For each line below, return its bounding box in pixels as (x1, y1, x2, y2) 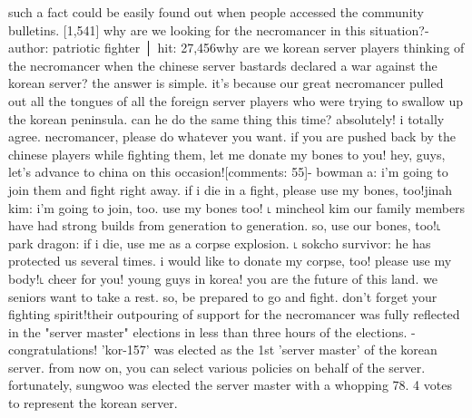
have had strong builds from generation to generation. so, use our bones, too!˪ (8, 216, 441, 235)
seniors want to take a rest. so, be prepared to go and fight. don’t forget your (8, 287, 438, 306)
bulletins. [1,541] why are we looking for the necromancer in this (8, 20, 366, 39)
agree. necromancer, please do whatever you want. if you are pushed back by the (8, 127, 457, 146)
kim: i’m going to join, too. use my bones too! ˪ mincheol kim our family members (8, 198, 466, 217)
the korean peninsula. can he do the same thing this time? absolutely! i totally (8, 109, 445, 128)
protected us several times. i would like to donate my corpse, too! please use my (8, 251, 452, 270)
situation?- (369, 20, 429, 39)
